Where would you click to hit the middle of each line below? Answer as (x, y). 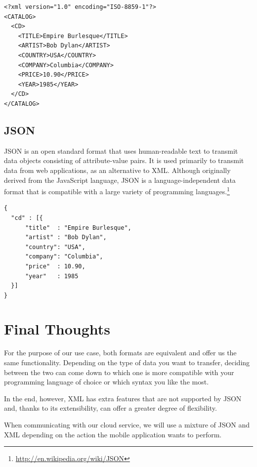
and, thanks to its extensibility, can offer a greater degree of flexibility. (110, 408)
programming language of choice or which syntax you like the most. (107, 382)
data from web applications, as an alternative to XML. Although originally (117, 170)
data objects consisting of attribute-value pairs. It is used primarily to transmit (124, 160)
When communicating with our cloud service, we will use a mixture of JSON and (127, 424)
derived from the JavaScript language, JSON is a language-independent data (120, 180)
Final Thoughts (57, 329)
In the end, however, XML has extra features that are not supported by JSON (123, 398)
